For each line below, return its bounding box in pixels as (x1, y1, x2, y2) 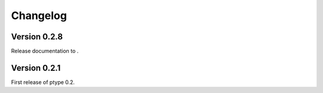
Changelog (11, 9, 67, 22)
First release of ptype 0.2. (11, 78, 75, 86)
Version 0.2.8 (11, 32, 63, 42)
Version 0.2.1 (11, 63, 61, 73)
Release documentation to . (11, 48, 79, 55)
